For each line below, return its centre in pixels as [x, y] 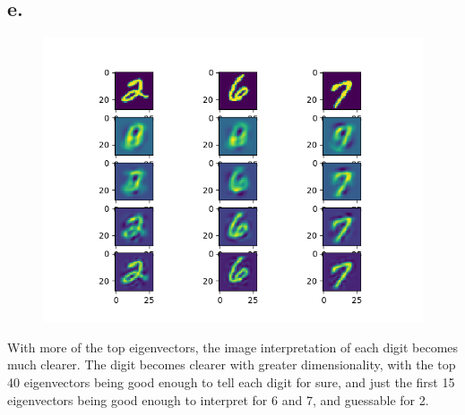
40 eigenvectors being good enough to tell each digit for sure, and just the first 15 [231, 381]
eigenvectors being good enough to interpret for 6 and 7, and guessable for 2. [218, 399]
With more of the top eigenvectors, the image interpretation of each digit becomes [233, 347]
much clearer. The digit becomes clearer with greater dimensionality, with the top [232, 364]
